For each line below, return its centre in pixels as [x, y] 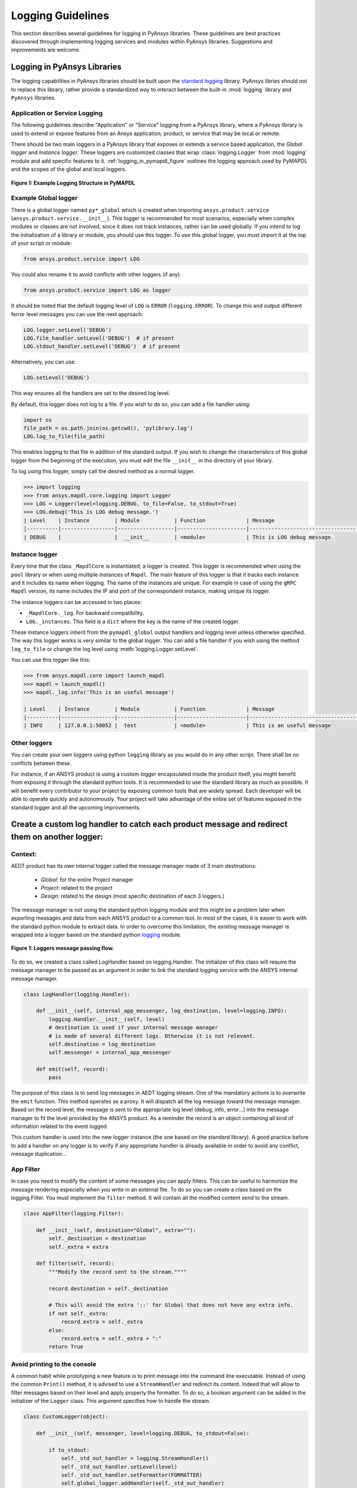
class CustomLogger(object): [66, 1417]
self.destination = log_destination [102, 1044]
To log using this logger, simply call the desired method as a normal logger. [103, 471]
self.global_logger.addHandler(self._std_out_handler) [143, 1483]
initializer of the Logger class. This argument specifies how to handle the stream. [111, 1401]
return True [66, 1347]
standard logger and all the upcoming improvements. [76, 807]
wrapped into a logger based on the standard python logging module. [96, 935]
